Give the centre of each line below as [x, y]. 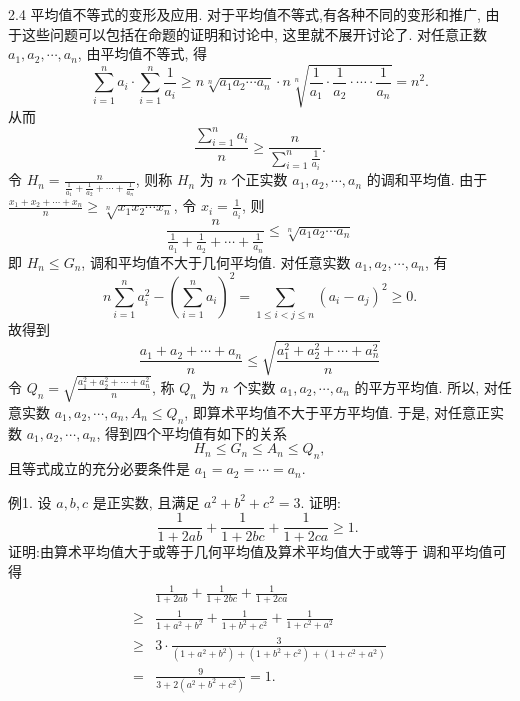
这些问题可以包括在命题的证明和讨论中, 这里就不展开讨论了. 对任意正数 [254, 33]
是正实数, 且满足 [146, 501]
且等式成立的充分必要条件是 [99, 468]
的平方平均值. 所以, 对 [426, 386]
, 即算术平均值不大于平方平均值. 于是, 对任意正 [337, 411]
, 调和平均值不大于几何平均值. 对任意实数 [216, 261]
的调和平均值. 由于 [427, 179]
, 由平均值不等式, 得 [142, 53]
